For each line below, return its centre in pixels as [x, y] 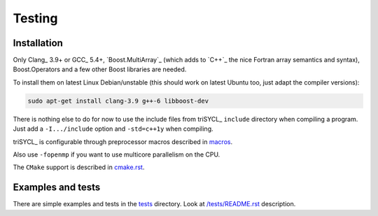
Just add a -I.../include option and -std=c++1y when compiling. [113, 129]
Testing [35, 18]
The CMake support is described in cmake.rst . [79, 167]
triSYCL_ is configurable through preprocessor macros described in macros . [123, 142]
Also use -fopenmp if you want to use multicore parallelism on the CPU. [117, 154]
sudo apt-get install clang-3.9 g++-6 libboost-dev [118, 101]
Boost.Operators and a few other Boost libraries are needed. [100, 69]
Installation [38, 43]
